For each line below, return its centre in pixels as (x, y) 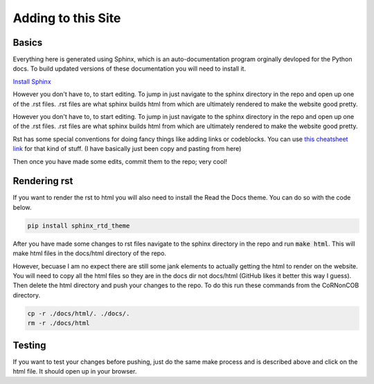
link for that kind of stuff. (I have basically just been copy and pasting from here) (127, 149)
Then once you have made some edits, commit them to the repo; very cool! (120, 161)
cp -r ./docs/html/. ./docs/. (79, 313)
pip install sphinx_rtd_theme (79, 226)
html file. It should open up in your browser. (75, 372)
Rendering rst (43, 181)
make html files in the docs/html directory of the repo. (89, 253)
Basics (28, 43)
